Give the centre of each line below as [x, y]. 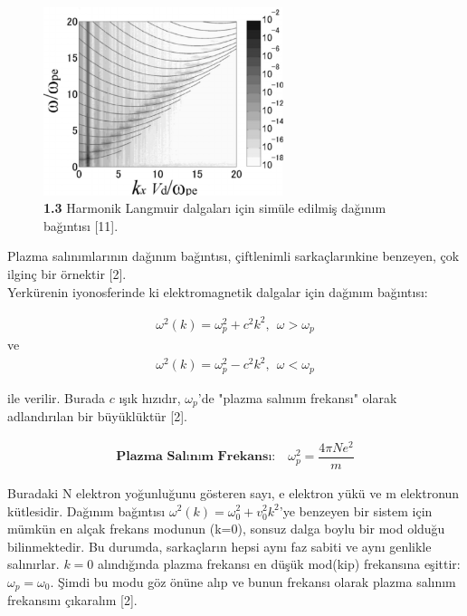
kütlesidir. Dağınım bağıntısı [86, 510]
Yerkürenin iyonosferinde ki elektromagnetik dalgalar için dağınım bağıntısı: [218, 291]
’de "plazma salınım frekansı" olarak [297, 397]
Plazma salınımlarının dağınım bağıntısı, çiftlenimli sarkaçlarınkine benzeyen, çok [233, 256]
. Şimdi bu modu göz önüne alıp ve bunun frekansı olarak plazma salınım [253, 581]
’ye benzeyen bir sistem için [356, 510]
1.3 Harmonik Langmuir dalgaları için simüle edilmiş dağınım [215, 208]
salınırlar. [33, 564]
